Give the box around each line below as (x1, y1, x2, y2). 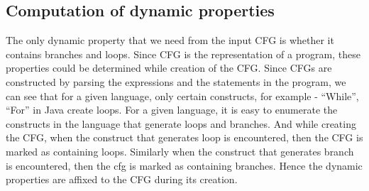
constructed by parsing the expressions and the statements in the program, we (6, 74, 346, 89)
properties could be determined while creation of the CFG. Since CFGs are (6, 60, 332, 75)
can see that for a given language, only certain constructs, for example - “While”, (6, 88, 359, 103)
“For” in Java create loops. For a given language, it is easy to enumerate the (6, 102, 338, 117)
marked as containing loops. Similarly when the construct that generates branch (6, 143, 354, 158)
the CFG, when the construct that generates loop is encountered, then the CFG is (6, 130, 363, 145)
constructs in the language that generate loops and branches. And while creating (6, 116, 356, 131)
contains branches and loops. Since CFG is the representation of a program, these (6, 46, 360, 61)
